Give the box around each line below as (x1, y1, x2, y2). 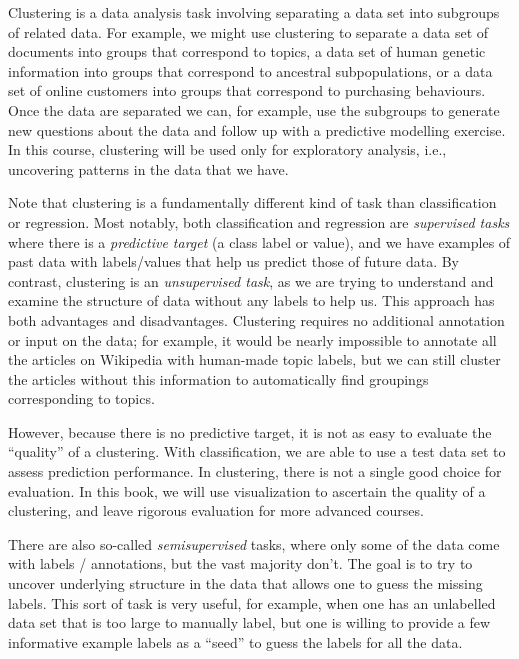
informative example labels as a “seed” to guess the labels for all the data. (8, 631, 463, 652)
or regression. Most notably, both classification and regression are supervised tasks (8, 211, 510, 232)
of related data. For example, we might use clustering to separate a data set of (8, 21, 489, 42)
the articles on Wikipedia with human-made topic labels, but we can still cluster (8, 349, 501, 370)
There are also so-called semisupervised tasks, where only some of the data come (8, 533, 500, 554)
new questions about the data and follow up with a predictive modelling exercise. (8, 119, 506, 140)
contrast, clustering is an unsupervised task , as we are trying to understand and (8, 270, 494, 291)
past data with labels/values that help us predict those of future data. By (8, 251, 460, 272)
